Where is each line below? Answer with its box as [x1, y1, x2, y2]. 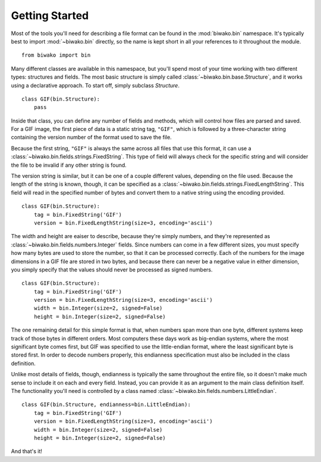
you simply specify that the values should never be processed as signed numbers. [11, 266, 213, 273]
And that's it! [11, 448, 43, 455]
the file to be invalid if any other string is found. [11, 161, 127, 168]
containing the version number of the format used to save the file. [11, 134, 172, 141]
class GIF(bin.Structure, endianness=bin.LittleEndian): [21, 401, 191, 408]
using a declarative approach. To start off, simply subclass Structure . [11, 82, 180, 89]
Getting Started [11, 9, 89, 22]
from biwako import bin [21, 52, 91, 59]
